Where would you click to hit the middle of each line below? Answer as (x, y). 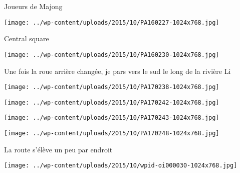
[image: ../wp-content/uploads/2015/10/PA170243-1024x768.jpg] (112, 118)
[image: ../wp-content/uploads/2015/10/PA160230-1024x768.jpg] (112, 55)
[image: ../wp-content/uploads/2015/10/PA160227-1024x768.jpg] (112, 22)
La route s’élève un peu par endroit (58, 149)
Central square (27, 38)
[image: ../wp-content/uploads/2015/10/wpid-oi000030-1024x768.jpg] (121, 166)
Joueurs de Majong (33, 6)
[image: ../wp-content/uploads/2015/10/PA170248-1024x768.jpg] (112, 134)
